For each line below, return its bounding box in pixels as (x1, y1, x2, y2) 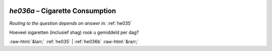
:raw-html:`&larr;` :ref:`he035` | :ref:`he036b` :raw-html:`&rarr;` (9, 38, 139, 45)
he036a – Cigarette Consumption (9, 7, 116, 15)
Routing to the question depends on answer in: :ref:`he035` (9, 20, 132, 26)
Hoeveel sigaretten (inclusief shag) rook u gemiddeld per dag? (9, 29, 139, 35)
